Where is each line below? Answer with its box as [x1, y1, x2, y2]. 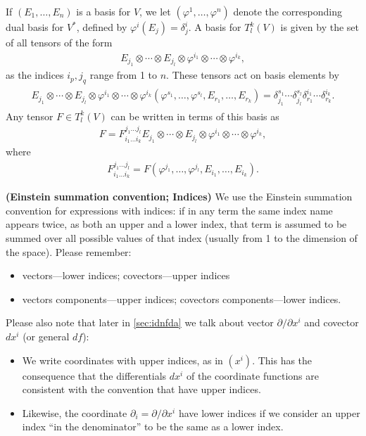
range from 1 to [89, 68, 157, 82]
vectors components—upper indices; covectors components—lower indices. [22, 291, 341, 306]
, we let [139, 4, 171, 18]
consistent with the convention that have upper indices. [22, 382, 261, 397]
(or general [23, 329, 70, 344]
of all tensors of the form [6, 35, 113, 49]
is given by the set [280, 20, 359, 34]
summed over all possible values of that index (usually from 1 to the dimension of [6, 231, 358, 245]
